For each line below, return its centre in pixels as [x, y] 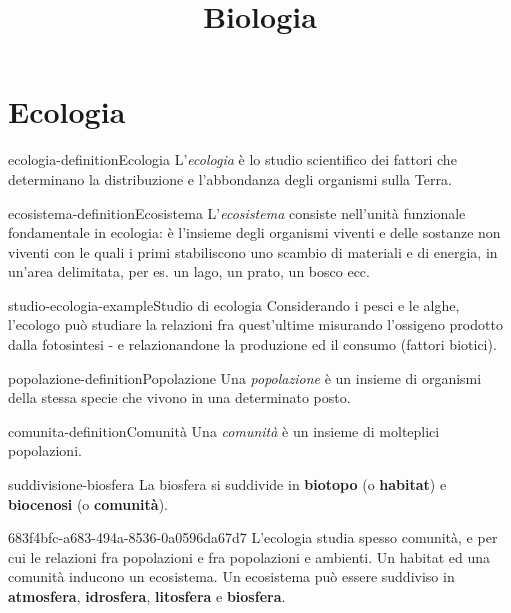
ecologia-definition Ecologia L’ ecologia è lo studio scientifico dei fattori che [232, 159]
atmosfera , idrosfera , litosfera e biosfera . [147, 596]
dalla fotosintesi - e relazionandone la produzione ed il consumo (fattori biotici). [252, 344]
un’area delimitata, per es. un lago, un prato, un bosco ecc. [189, 271]
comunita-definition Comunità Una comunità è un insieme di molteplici [224, 430]
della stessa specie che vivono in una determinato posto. [179, 397]
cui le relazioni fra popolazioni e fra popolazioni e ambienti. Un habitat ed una [249, 556]
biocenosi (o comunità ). [88, 503]
